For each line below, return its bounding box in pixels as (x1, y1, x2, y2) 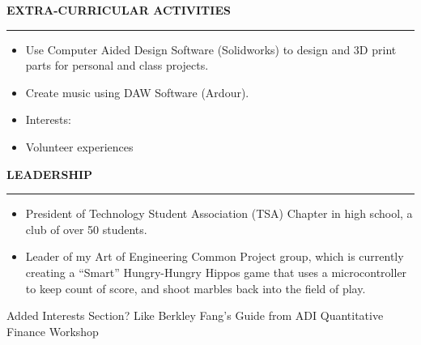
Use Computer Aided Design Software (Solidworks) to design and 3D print (25, 40, 397, 57)
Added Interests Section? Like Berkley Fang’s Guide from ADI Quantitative (6, 307, 384, 324)
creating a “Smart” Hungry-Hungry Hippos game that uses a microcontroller (25, 263, 407, 280)
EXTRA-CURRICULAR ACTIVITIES (6, 2, 231, 18)
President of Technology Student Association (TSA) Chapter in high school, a (25, 205, 413, 222)
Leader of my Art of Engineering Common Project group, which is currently (25, 248, 404, 265)
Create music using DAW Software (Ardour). (25, 83, 249, 100)
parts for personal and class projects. (25, 57, 209, 74)
